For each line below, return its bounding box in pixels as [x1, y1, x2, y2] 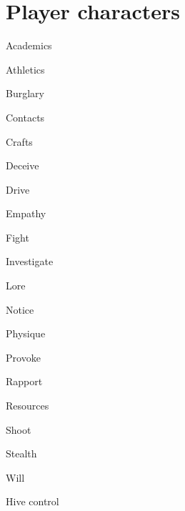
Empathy [6, 206, 46, 221]
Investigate [6, 254, 54, 269]
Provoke [6, 349, 41, 364]
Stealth [6, 446, 37, 461]
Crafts [6, 134, 33, 149]
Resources [6, 398, 49, 413]
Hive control [6, 494, 59, 509]
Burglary [6, 86, 44, 101]
